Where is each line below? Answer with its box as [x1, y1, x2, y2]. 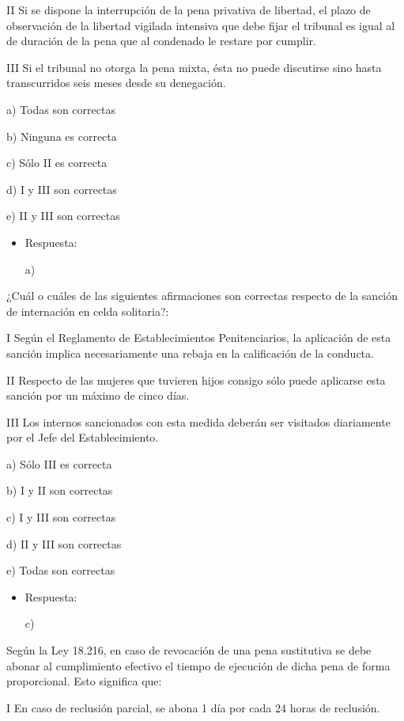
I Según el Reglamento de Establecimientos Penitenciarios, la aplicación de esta [6, 329, 391, 346]
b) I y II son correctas [6, 482, 113, 499]
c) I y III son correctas [6, 509, 116, 526]
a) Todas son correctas [6, 101, 115, 117]
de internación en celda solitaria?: [6, 302, 169, 319]
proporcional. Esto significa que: [6, 673, 162, 689]
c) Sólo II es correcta [6, 154, 108, 171]
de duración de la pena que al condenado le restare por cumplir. [6, 32, 316, 49]
